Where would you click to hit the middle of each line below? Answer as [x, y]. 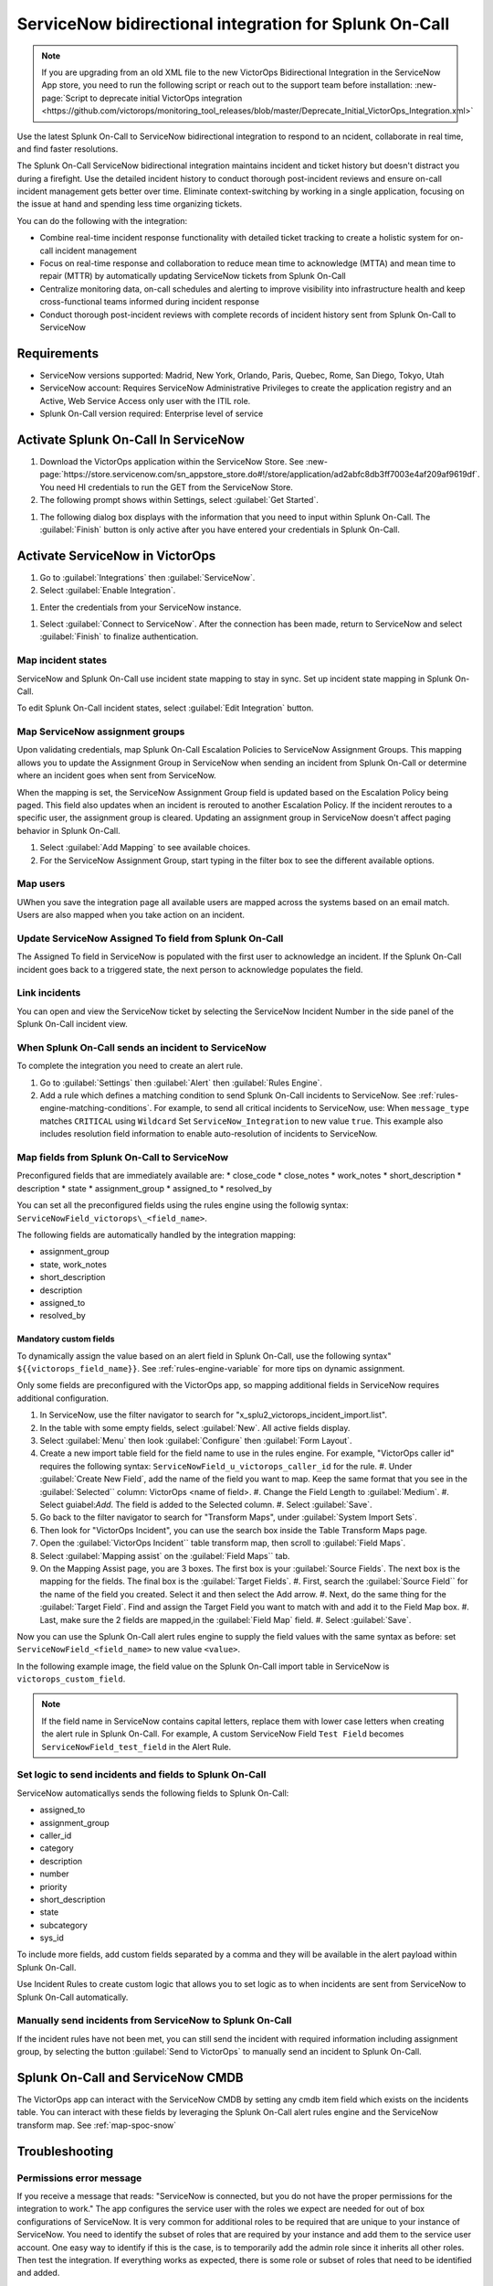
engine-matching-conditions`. [96, 1108]
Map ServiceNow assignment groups [101, 732]
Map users [41, 884]
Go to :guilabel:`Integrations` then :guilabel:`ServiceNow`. [147, 577]
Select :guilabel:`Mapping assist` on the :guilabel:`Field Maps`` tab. [165, 1555]
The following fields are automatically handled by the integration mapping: [157, 1234]
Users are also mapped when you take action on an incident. [131, 915]
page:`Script [65, 98]
